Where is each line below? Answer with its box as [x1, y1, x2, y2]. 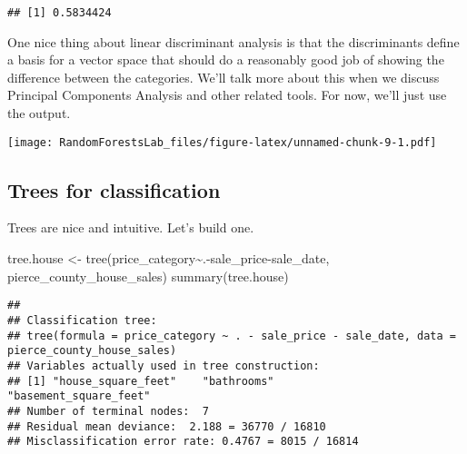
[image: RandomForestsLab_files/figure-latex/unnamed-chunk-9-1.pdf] [7, 135, 437, 149]
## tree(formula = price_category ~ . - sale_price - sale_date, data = [7, 329, 456, 342]
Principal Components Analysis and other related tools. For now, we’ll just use [7, 85, 447, 104]
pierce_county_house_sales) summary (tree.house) [7, 266, 289, 285]
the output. [7, 104, 71, 123]
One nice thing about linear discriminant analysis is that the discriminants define [7, 32, 460, 51]
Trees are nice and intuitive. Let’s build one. [7, 218, 254, 237]
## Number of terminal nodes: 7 [7, 404, 209, 418]
